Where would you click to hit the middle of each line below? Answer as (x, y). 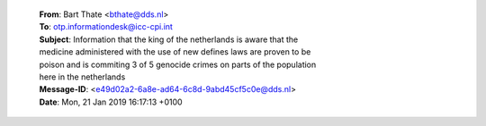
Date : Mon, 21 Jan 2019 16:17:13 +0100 (111, 102)
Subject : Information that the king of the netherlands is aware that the (169, 39)
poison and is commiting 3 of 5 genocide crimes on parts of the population (178, 64)
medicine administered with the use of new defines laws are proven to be (175, 52)
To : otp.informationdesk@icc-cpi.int (106, 27)
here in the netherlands (82, 77)
